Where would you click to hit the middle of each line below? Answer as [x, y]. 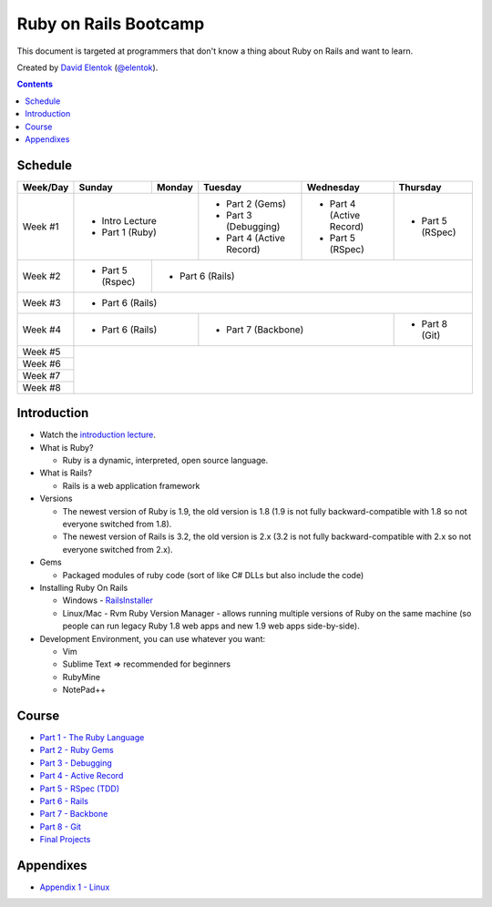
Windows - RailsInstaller [108, 600]
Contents [35, 84]
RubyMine [81, 677]
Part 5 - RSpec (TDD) [80, 789]
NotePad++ [84, 690]
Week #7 [41, 375]
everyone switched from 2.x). [118, 549]
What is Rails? [66, 473]
